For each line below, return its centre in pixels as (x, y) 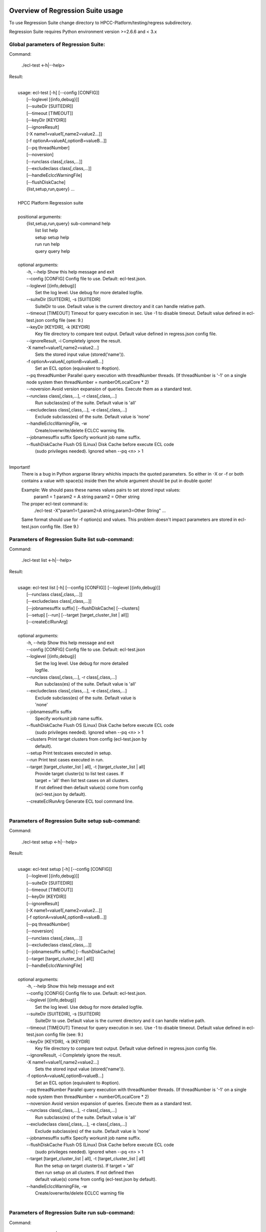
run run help (48, 244)
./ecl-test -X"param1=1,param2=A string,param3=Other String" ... (100, 511)
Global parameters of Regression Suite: (57, 44)
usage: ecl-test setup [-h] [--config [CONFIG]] (65, 869)
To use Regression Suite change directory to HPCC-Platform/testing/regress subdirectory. (100, 23)
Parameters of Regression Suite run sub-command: (72, 1213)
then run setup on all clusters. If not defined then (84, 1172)
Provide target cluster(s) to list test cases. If (80, 774)
